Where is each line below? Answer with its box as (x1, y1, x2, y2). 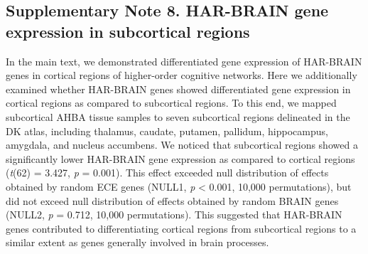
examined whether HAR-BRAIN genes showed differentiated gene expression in (6, 81, 351, 96)
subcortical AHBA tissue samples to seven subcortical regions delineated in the (6, 109, 350, 124)
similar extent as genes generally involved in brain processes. (6, 235, 269, 250)
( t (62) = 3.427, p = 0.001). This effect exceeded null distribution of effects (6, 165, 329, 180)
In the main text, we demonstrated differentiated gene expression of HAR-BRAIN (6, 53, 362, 68)
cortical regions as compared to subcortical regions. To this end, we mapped (6, 95, 337, 110)
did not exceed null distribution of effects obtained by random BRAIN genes (6, 193, 339, 208)
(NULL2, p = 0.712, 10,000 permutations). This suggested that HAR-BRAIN (6, 207, 342, 222)
